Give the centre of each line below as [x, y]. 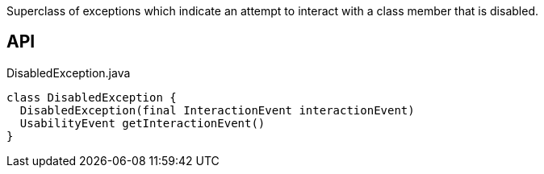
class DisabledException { [92, 97]
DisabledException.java [69, 72]
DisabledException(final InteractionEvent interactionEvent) [217, 110]
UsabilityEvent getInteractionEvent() [142, 123]
